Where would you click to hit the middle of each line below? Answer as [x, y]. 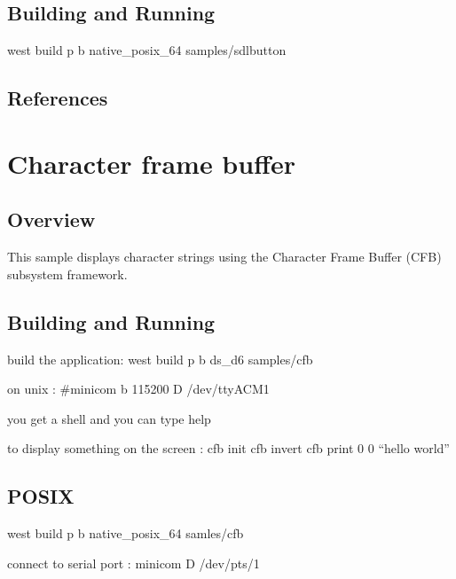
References [58, 98]
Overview [51, 219]
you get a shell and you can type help [109, 418]
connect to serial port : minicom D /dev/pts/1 [134, 563]
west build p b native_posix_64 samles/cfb [126, 533]
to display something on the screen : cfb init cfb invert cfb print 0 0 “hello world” [228, 448]
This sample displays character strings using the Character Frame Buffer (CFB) [224, 257]
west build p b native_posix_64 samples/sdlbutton [147, 50]
